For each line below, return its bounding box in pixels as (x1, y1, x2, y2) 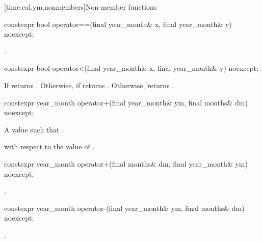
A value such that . (4, 124, 64, 135)
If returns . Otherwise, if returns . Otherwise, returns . (4, 79, 174, 90)
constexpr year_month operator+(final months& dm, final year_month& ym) (4, 158, 248, 169)
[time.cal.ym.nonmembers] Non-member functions (4, 2, 157, 12)
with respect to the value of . (4, 141, 95, 152)
